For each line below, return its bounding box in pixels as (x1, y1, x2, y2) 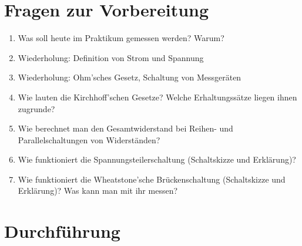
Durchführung (4, 219, 120, 243)
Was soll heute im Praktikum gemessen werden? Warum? (18, 32, 224, 44)
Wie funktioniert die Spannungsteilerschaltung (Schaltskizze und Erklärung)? (18, 153, 296, 166)
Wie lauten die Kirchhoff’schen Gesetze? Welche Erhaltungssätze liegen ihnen (18, 90, 297, 103)
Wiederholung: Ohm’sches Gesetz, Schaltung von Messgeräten (18, 71, 241, 83)
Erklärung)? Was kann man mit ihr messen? (18, 184, 178, 197)
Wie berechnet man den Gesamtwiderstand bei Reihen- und (18, 122, 233, 134)
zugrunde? (18, 102, 55, 114)
